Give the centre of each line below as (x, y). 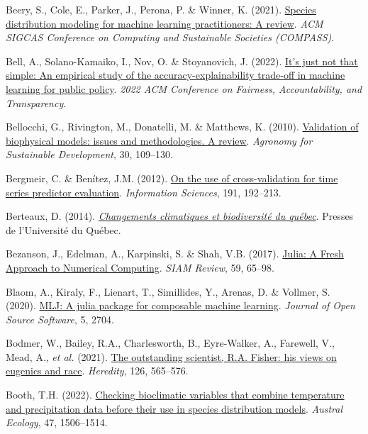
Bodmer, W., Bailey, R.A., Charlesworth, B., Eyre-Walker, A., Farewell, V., (170, 343)
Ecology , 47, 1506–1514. (57, 422)
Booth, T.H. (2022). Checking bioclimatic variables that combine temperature (175, 395)
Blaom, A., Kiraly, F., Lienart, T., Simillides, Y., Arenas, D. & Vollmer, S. (168, 291)
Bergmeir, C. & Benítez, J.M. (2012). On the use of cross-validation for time (172, 178)
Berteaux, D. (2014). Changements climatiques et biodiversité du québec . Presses (180, 216)
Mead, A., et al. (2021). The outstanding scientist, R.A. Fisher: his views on (171, 356)
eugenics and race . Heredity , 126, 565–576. (97, 371)
